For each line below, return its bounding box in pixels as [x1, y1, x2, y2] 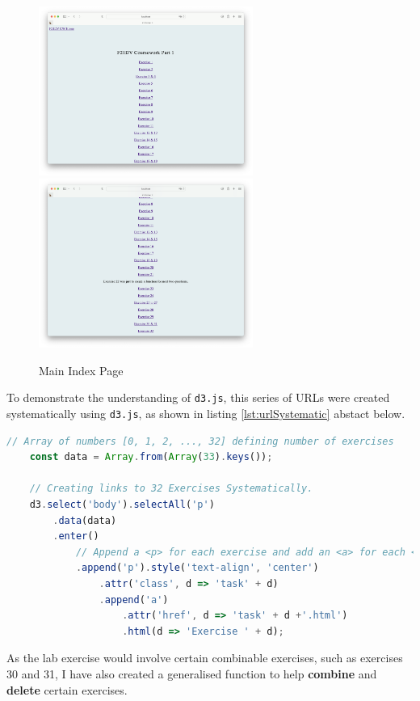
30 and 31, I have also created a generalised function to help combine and [6, 665, 377, 682]
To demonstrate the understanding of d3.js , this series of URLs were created [6, 389, 390, 406]
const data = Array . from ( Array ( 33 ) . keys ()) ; [29, 451, 273, 463]
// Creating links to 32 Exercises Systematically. [29, 483, 313, 495]
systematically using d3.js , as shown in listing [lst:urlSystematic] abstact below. [6, 404, 405, 421]
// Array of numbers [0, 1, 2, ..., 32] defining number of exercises [6, 435, 394, 447]
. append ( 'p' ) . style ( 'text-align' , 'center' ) [75, 562, 319, 574]
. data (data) [52, 514, 117, 526]
